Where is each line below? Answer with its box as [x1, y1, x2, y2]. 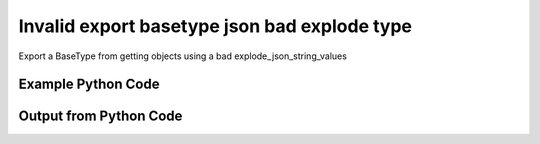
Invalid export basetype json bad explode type [18, 15, 413, 37]
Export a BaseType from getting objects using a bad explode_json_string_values [18, 50, 347, 62]
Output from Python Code [18, 108, 183, 125]
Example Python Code [18, 76, 160, 93]
